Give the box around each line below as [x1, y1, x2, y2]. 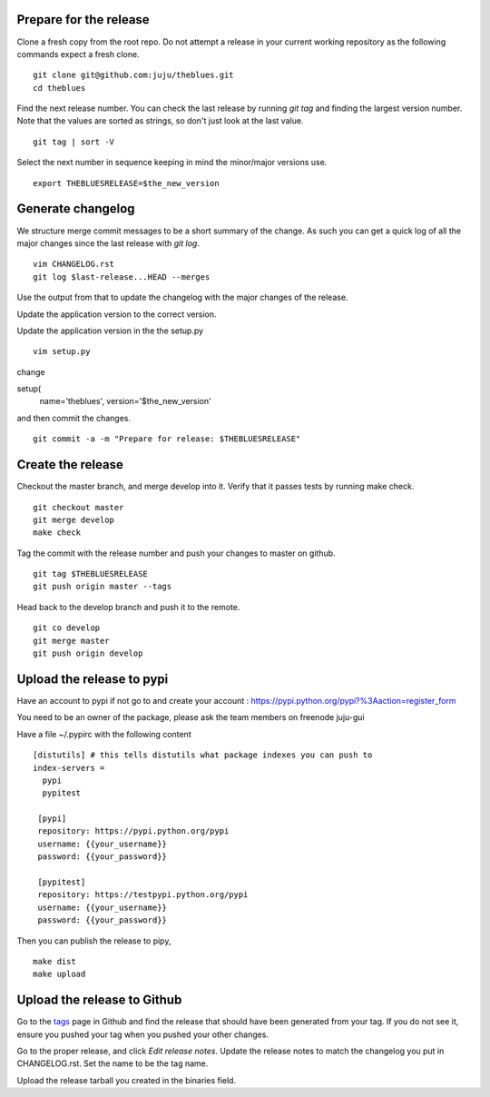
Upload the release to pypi [16, 671, 169, 687]
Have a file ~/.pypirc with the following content [16, 728, 191, 739]
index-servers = [33, 763, 105, 773]
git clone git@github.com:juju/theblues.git [33, 70, 235, 81]
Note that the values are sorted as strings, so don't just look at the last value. [16, 115, 304, 126]
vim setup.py [33, 346, 91, 357]
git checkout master [33, 502, 124, 512]
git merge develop [33, 514, 115, 525]
